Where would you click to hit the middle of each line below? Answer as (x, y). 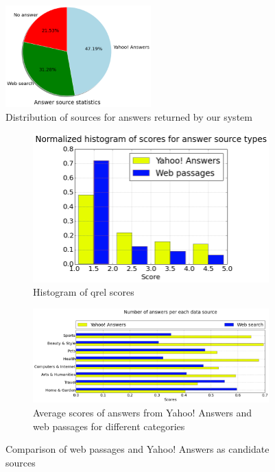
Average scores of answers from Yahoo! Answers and (143, 413)
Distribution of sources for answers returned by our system (129, 116)
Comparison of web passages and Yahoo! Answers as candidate (137, 449)
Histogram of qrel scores (84, 292)
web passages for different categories (109, 426)
